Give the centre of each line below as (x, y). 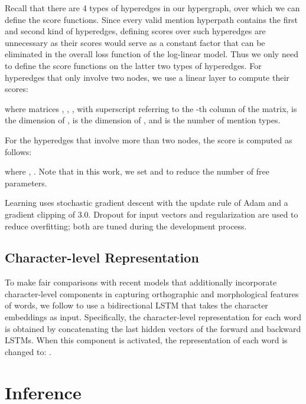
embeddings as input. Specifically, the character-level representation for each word (153, 317)
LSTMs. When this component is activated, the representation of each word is (146, 340)
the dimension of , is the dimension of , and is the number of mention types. (143, 120)
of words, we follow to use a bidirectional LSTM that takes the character (136, 305)
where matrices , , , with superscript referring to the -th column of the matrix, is (151, 108)
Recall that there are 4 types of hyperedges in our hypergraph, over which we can (152, 8)
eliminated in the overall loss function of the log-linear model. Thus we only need (152, 54)
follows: (18, 151)
